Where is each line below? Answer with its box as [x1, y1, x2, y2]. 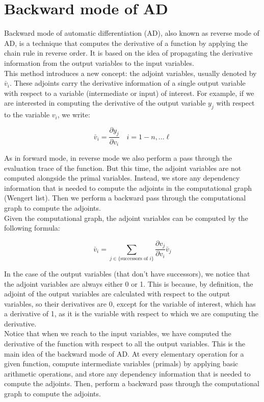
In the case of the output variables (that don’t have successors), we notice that [4, 268, 250, 279]
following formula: [4, 222, 60, 233]
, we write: [57, 109, 90, 120]
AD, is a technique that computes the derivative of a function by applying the [4, 37, 248, 48]
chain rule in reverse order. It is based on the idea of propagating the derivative [4, 47, 253, 58]
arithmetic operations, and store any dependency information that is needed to [4, 368, 251, 379]
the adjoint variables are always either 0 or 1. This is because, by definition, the [4, 278, 253, 289]
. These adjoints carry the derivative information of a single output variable [9, 78, 246, 88]
